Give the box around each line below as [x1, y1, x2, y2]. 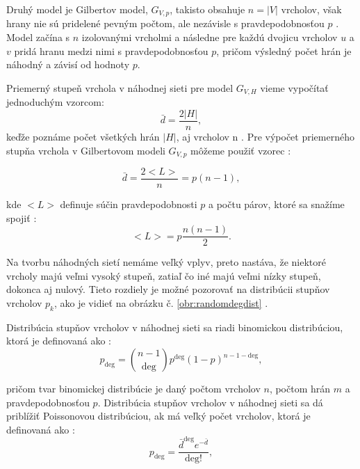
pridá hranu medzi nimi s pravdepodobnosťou [14, 43, 208, 58]
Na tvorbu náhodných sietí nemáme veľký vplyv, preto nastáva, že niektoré [6, 255, 326, 269]
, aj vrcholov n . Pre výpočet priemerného [176, 129, 354, 143]
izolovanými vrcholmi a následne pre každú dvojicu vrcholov [81, 30, 338, 45]
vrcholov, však [281, 2, 342, 16]
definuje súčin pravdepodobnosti [60, 197, 197, 212]
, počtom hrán [269, 381, 331, 396]
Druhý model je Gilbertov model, [6, 2, 148, 16]
